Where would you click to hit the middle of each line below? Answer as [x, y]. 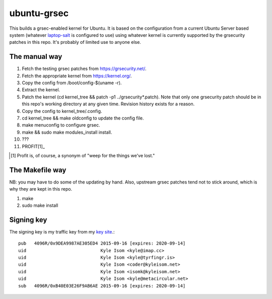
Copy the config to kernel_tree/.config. [62, 111]
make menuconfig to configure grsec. [61, 125]
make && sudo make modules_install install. [67, 132]
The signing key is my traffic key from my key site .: [62, 231]
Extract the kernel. [41, 90]
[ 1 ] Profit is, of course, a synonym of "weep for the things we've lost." [83, 155]
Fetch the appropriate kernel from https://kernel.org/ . [77, 76]
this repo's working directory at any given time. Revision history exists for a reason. [108, 104]
